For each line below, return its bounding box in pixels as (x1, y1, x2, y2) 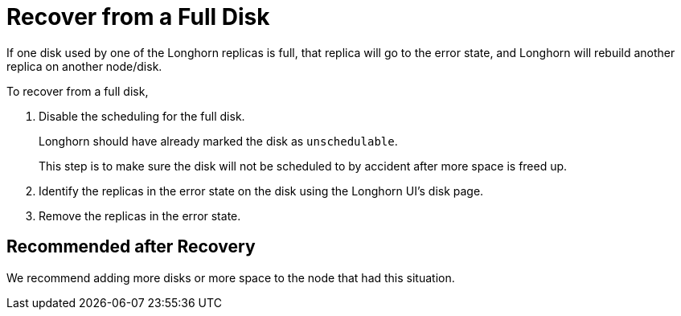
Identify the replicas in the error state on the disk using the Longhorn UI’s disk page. (39, 183, 484, 198)
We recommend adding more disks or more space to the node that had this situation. (6, 270, 455, 285)
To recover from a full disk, (6, 84, 149, 98)
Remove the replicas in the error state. (39, 208, 241, 223)
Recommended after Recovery (6, 236, 256, 257)
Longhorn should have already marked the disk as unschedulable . (39, 133, 398, 148)
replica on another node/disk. (6, 59, 162, 73)
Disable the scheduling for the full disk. (39, 109, 245, 123)
